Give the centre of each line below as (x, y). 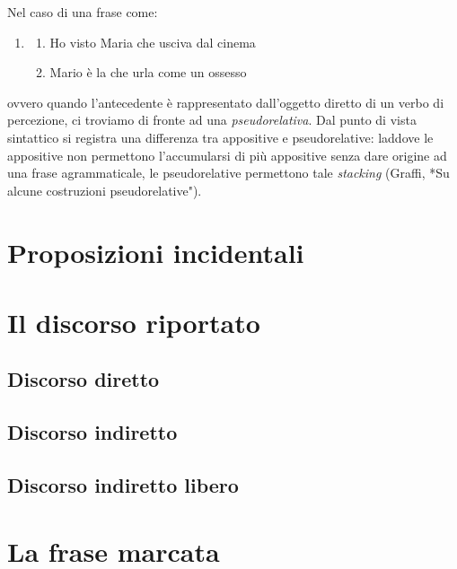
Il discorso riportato (134, 322)
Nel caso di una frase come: (83, 12)
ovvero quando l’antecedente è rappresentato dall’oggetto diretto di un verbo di (226, 102)
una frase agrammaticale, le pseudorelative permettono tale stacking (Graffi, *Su (228, 173)
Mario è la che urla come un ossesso (148, 72)
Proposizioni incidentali (156, 252)
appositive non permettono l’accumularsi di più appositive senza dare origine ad (227, 155)
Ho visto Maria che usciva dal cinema (153, 42)
